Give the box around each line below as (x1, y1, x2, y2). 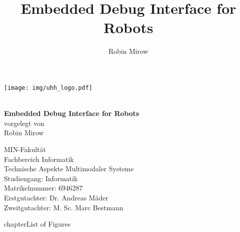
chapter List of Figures (4, 219, 71, 229)
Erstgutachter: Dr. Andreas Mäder (4, 192, 109, 202)
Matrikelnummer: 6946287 (4, 183, 83, 193)
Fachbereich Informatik (4, 154, 74, 164)
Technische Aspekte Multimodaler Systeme (4, 163, 134, 174)
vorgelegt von (4, 117, 44, 128)
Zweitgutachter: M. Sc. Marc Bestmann (4, 202, 123, 212)
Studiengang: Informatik (4, 173, 78, 183)
